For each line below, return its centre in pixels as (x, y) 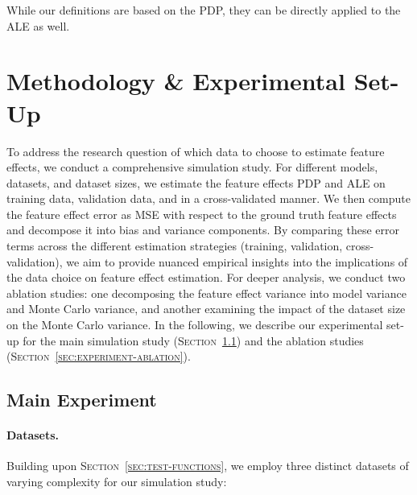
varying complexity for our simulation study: (117, 481)
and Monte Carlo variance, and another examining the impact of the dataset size (206, 309)
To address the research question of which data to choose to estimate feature (196, 151)
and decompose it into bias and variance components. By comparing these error (203, 230)
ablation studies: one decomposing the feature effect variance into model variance (206, 293)
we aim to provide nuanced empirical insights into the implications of (237, 261)
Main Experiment (82, 400)
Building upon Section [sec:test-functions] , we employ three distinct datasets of (208, 466)
